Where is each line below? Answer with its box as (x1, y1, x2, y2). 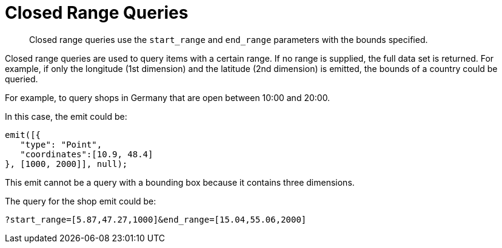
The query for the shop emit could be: (5, 195, 156, 206)
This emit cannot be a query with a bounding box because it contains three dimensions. (5, 177, 355, 188)
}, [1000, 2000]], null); (5, 158, 128, 169)
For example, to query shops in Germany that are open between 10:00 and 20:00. (5, 92, 330, 103)
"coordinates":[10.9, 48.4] (20, 149, 153, 159)
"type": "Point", (20, 139, 102, 149)
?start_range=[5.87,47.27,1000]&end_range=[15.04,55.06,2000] (5, 214, 307, 224)
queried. (5, 73, 38, 84)
